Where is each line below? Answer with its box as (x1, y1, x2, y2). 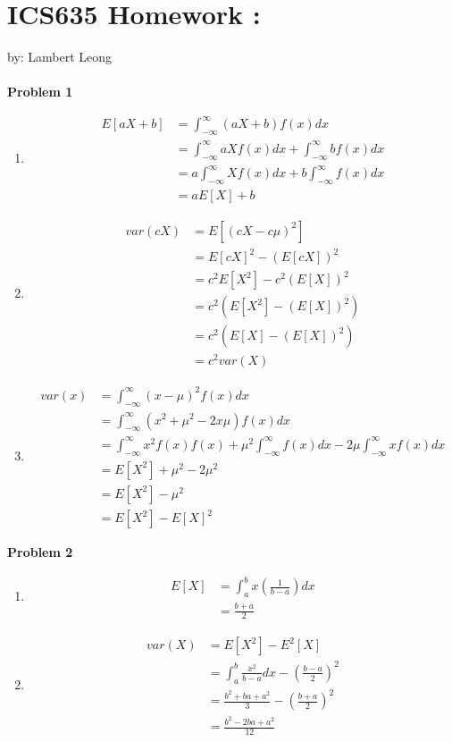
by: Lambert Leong (7, 47, 113, 66)
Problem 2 (7, 543, 73, 561)
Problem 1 (7, 82, 73, 101)
